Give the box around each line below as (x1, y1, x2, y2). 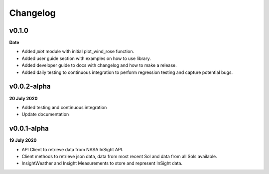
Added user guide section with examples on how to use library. (21, 55, 151, 61)
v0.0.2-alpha (9, 82, 51, 91)
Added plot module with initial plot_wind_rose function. (21, 49, 134, 55)
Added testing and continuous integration (21, 104, 107, 110)
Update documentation (21, 112, 69, 117)
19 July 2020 (9, 137, 37, 143)
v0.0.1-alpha (9, 124, 49, 133)
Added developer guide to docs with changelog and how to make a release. (21, 62, 177, 68)
